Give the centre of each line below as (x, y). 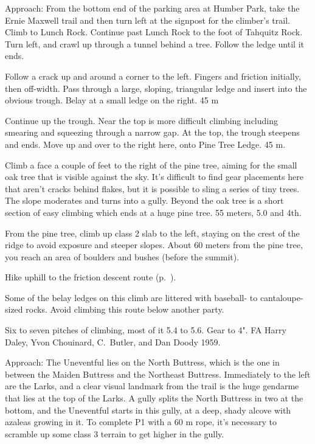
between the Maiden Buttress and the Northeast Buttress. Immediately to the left (158, 374)
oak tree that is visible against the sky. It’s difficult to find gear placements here (154, 177)
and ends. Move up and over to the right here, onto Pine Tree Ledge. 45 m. (145, 144)
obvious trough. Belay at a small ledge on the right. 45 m (112, 100)
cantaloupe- (282, 297)
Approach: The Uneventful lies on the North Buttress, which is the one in (142, 362)
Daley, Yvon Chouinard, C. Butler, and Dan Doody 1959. (113, 342)
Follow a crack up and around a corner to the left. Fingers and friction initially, (153, 76)
